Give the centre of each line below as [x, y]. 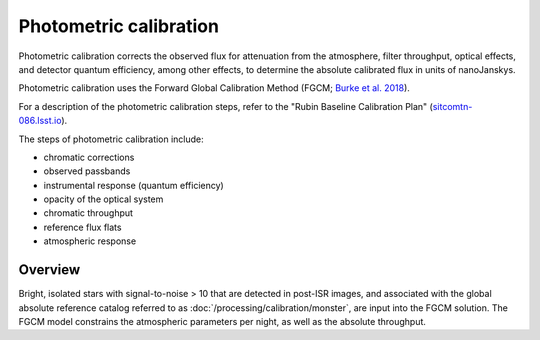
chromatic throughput [88, 213]
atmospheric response [90, 241]
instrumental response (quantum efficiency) [133, 185]
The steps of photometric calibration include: [111, 139]
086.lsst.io [40, 121]
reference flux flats [82, 227]
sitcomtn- [452, 106]
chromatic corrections [89, 157]
